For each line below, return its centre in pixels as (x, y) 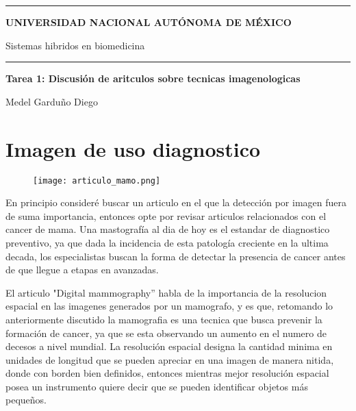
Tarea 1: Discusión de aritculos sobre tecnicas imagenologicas (153, 78)
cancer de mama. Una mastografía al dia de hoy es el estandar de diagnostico (168, 229)
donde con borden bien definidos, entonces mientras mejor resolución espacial (167, 373)
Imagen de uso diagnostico (133, 148)
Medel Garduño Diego (52, 101)
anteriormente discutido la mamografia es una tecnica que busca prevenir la (164, 319)
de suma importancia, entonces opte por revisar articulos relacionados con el (166, 215)
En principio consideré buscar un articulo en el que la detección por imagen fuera (176, 202)
